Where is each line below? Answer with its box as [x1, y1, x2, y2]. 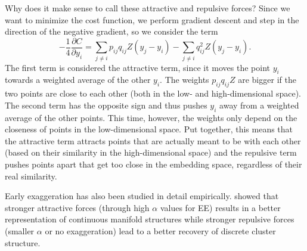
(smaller [5, 224, 35, 237]
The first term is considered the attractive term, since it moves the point [5, 61, 271, 73]
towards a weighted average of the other [5, 73, 151, 86]
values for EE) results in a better [160, 201, 281, 213]
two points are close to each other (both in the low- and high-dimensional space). [5, 87, 301, 100]
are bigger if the [238, 73, 296, 86]
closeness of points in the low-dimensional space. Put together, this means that [5, 123, 293, 135]
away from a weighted [219, 98, 299, 111]
